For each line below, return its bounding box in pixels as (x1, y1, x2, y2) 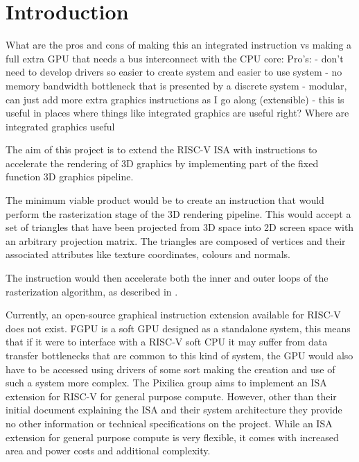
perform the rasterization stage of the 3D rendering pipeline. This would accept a (6, 206, 351, 221)
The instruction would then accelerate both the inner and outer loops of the (6, 271, 329, 285)
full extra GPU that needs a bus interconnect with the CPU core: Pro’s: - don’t (6, 51, 344, 65)
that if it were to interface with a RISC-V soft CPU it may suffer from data (6, 334, 328, 349)
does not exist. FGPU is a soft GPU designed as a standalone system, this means (6, 320, 351, 335)
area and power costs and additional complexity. (6, 443, 211, 458)
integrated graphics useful (6, 119, 115, 133)
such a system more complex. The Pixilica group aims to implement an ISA (6, 375, 327, 390)
